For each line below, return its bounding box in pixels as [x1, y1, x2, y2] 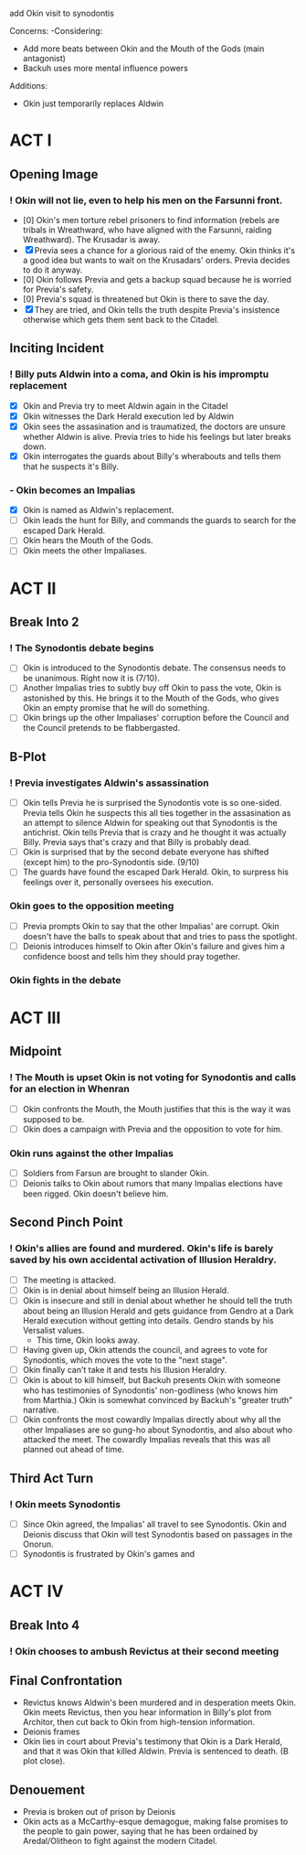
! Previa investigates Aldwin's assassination [9, 777, 209, 789]
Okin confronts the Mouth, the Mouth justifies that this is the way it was [22, 1103, 291, 1114]
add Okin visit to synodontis [9, 8, 114, 18]
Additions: [9, 80, 48, 91]
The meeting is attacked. [22, 1274, 117, 1285]
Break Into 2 [9, 614, 79, 629]
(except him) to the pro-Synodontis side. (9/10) [22, 857, 200, 868]
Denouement [9, 1782, 85, 1797]
